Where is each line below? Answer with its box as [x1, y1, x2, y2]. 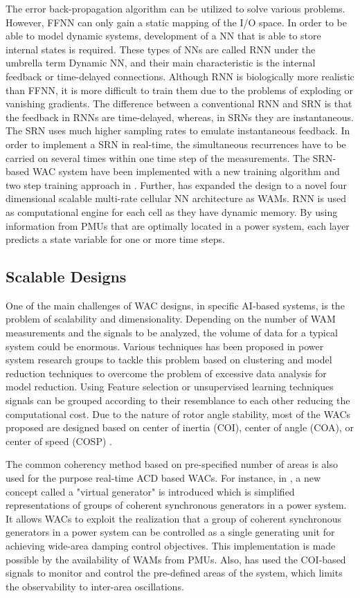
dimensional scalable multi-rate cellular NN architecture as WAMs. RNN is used [6, 191, 346, 206]
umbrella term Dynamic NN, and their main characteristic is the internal [6, 55, 316, 70]
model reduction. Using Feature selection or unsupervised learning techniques [6, 379, 334, 394]
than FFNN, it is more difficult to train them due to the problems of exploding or [6, 82, 353, 97]
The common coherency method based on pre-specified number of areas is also [6, 457, 338, 471]
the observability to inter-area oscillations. [6, 579, 184, 593]
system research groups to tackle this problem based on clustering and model [6, 352, 332, 367]
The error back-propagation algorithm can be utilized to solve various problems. [6, 1, 345, 15]
